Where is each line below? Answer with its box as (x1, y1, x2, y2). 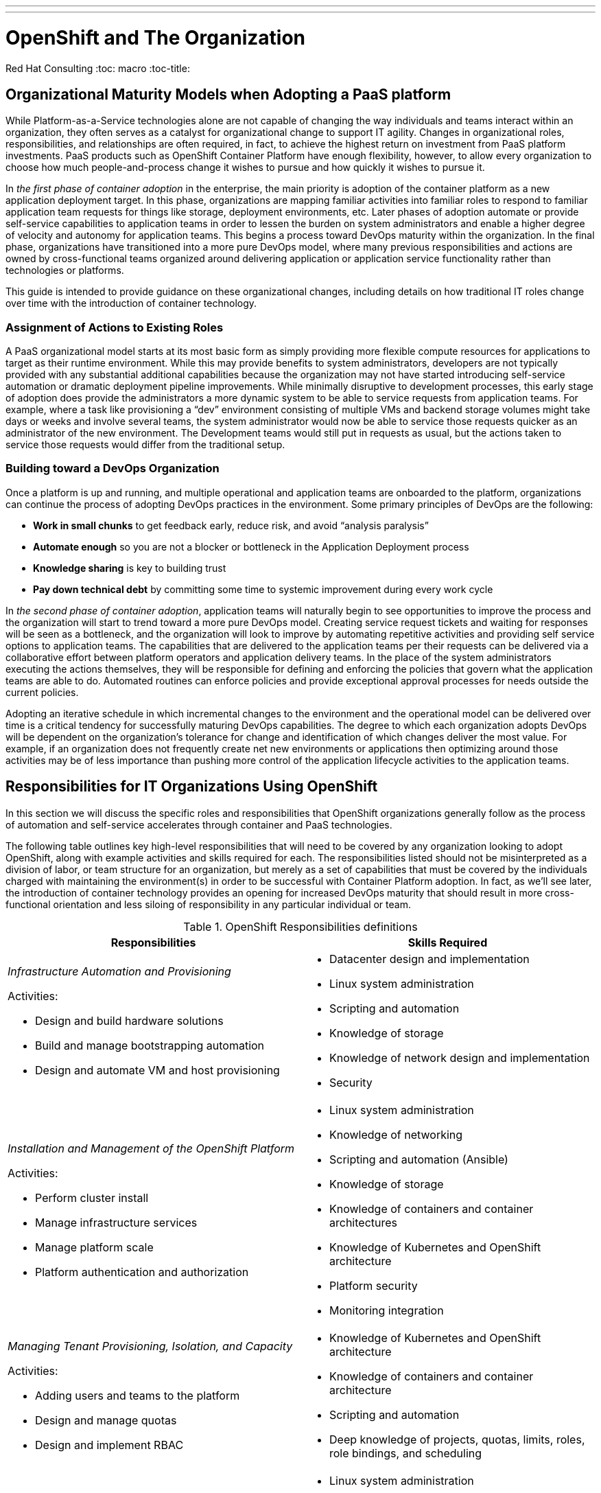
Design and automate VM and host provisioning (35, 1063, 280, 1077)
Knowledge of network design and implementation (329, 1050, 590, 1065)
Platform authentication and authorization (35, 1264, 249, 1279)
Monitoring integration (329, 1303, 444, 1317)
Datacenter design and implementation (329, 951, 530, 966)
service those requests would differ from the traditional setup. (5, 439, 285, 451)
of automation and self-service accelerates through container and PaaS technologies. (5, 818, 392, 831)
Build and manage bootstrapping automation (35, 1038, 265, 1052)
